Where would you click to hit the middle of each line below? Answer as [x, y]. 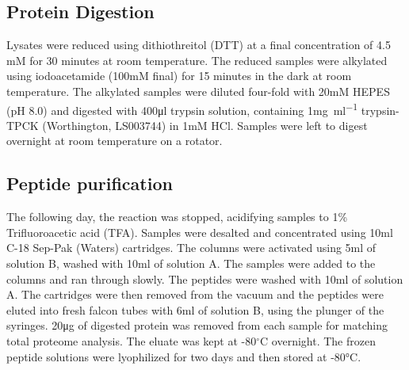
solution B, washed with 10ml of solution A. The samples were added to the [191, 263]
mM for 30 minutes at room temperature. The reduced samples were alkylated [197, 60]
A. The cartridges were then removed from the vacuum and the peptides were [195, 294]
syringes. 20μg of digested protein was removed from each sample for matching [197, 325]
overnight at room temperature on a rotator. [115, 141]
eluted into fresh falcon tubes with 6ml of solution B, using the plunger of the [195, 309]
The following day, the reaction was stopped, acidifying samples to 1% [177, 217]
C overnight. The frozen [318, 340]
